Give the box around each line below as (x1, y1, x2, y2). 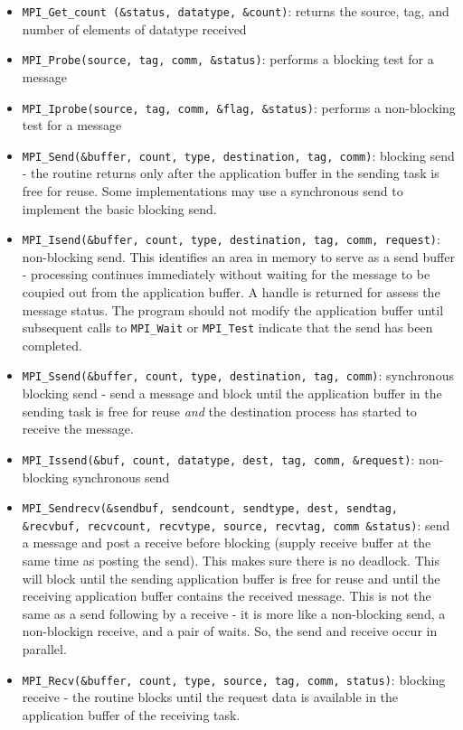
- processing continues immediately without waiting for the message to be (22, 265, 430, 284)
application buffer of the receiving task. (22, 705, 241, 724)
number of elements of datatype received (22, 19, 247, 38)
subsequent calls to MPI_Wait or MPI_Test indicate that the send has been (22, 318, 433, 337)
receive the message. (22, 419, 134, 438)
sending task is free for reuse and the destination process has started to (22, 401, 417, 420)
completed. (22, 335, 82, 354)
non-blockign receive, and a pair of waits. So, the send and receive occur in (22, 622, 438, 641)
